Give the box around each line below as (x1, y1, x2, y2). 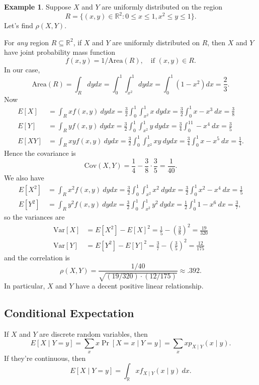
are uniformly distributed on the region (102, 2, 223, 12)
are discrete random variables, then (39, 328, 148, 339)
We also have (4, 172, 44, 182)
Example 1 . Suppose (4, 2, 71, 12)
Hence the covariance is (4, 148, 76, 158)
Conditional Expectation (4, 305, 134, 320)
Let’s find (4, 20, 33, 31)
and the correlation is (4, 252, 70, 262)
